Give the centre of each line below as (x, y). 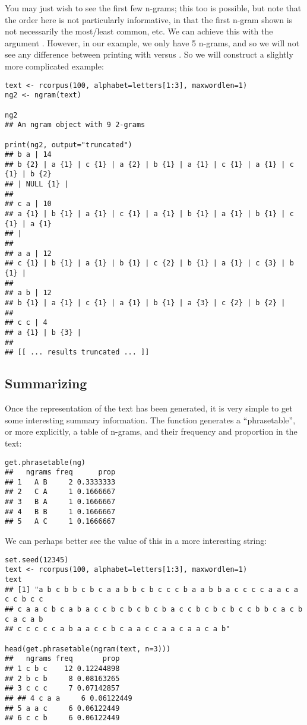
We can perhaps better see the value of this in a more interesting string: (136, 541)
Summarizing (46, 383)
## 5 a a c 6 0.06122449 (62, 708)
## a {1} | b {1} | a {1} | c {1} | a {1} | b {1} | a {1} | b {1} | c (149, 214)
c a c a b (24, 619)
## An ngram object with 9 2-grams (75, 125)
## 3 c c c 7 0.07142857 (62, 688)
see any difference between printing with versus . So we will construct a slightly (149, 54)
